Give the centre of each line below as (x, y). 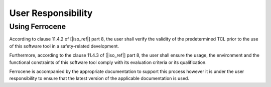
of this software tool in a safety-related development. (64, 46)
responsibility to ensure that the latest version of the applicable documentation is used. (99, 78)
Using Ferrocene (38, 26)
